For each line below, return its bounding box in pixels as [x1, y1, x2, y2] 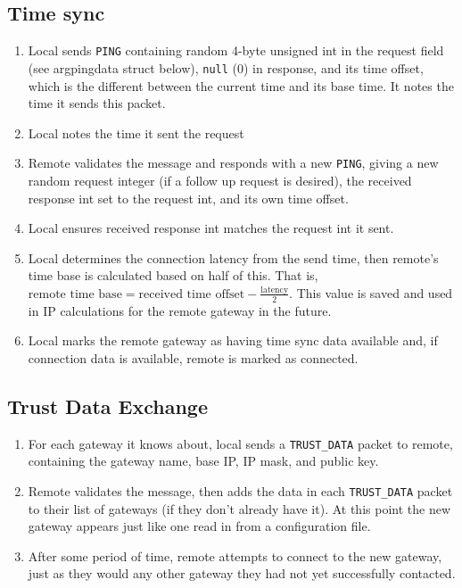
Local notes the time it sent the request [28, 123, 244, 142]
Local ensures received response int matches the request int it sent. [28, 219, 394, 237]
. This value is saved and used [289, 283, 453, 302]
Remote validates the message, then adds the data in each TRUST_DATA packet [28, 481, 453, 500]
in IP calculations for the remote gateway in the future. [28, 301, 332, 319]
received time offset [138, 287, 245, 301]
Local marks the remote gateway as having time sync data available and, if [28, 331, 438, 350]
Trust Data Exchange [7, 392, 208, 419]
